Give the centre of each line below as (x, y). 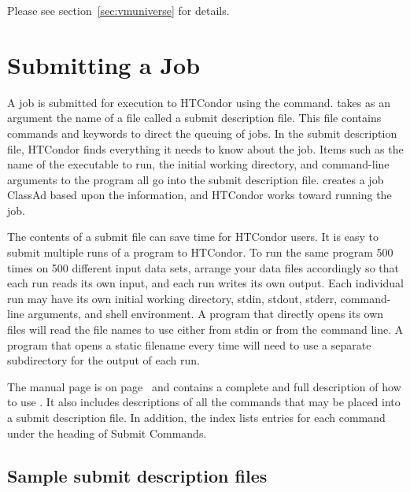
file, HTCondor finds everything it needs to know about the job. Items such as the (205, 148)
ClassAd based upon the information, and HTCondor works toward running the (199, 195)
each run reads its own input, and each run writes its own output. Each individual (205, 283)
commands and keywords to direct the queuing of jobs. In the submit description (202, 133)
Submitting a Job (104, 64)
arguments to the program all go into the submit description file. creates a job (196, 179)
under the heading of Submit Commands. (107, 433)
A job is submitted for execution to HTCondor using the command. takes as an (199, 102)
